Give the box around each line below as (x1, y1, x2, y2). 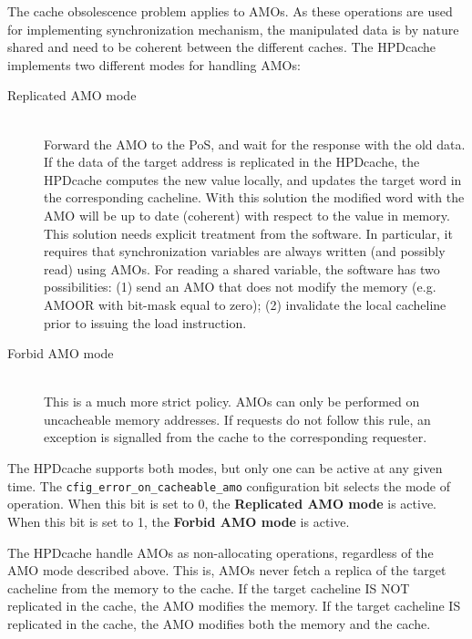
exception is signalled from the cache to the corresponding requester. (44, 428, 427, 447)
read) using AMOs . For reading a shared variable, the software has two (44, 259, 440, 278)
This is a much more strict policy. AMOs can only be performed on (44, 392, 420, 411)
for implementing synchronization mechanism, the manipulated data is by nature (7, 19, 459, 38)
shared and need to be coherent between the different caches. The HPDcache (7, 37, 436, 57)
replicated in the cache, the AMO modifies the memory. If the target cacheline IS (7, 596, 461, 615)
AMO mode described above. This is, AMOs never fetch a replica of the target (7, 561, 446, 580)
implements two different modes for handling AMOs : (7, 55, 301, 74)
